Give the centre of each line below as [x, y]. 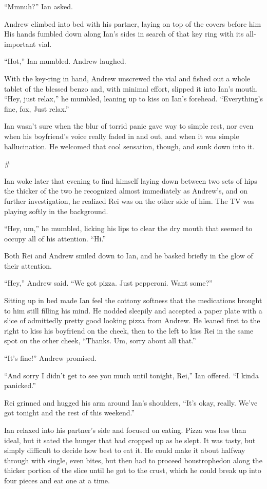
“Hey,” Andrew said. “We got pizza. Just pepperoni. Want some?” [108, 283]
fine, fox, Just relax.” [37, 108]
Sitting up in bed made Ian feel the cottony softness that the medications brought [133, 300]
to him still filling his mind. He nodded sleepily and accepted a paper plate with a [133, 310]
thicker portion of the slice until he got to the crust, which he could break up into [133, 470]
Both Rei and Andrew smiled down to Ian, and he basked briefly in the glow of [129, 256]
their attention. [28, 265]
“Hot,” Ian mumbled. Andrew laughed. [65, 61]
